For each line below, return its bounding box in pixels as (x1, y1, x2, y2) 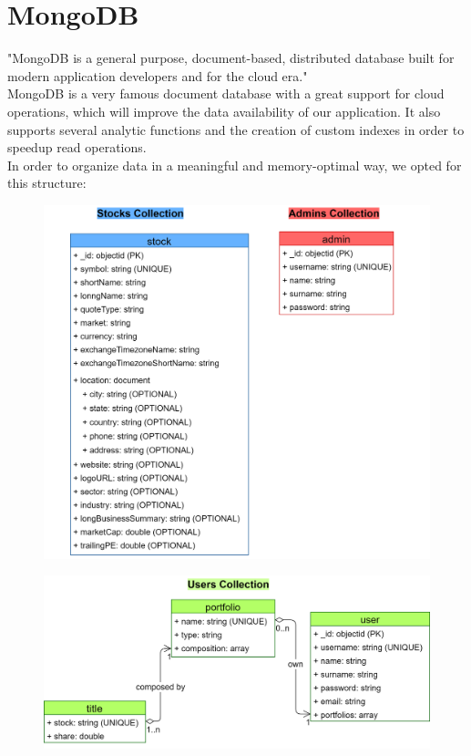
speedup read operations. (7, 138, 147, 157)
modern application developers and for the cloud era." (7, 66, 308, 85)
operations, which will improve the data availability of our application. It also (7, 101, 441, 120)
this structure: (7, 173, 87, 192)
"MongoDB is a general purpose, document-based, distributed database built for (7, 48, 455, 67)
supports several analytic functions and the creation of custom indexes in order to (7, 119, 465, 139)
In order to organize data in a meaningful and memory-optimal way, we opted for (7, 155, 462, 174)
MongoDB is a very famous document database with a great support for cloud (7, 84, 445, 103)
